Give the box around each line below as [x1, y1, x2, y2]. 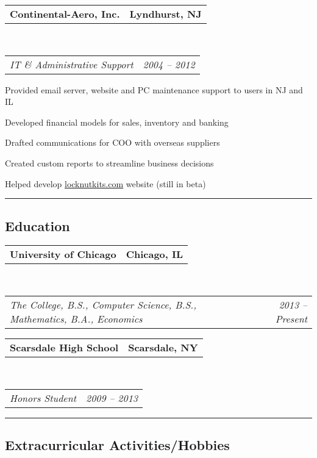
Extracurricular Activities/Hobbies [5, 435, 230, 454]
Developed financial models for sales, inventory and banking [5, 115, 229, 128]
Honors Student [10, 390, 76, 405]
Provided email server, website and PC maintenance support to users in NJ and [5, 83, 303, 96]
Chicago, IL [126, 247, 183, 262]
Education [5, 216, 70, 235]
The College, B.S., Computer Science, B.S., [10, 297, 197, 312]
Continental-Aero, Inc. [10, 7, 120, 21]
